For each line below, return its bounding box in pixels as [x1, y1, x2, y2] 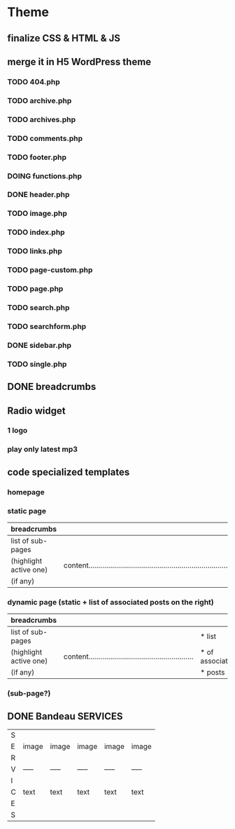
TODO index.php [7, 227, 65, 237]
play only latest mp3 [7, 445, 78, 454]
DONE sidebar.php [7, 340, 72, 350]
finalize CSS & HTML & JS [7, 32, 121, 44]
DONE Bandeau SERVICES [7, 710, 123, 722]
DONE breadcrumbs [7, 381, 97, 393]
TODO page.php [7, 284, 64, 294]
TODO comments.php [7, 133, 83, 143]
